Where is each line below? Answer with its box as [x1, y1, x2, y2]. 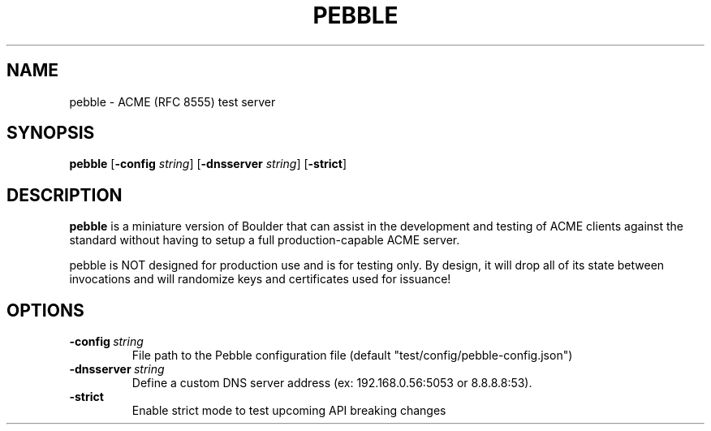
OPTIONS [6, 300, 84, 321]
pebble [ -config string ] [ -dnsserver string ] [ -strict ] [69, 157, 347, 171]
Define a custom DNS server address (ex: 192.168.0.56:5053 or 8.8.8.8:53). [131, 376, 532, 390]
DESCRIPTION [6, 184, 123, 205]
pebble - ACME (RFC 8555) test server [69, 94, 276, 109]
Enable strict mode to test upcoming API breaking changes [131, 403, 446, 418]
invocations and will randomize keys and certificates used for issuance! [69, 272, 451, 287]
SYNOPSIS [6, 123, 95, 144]
